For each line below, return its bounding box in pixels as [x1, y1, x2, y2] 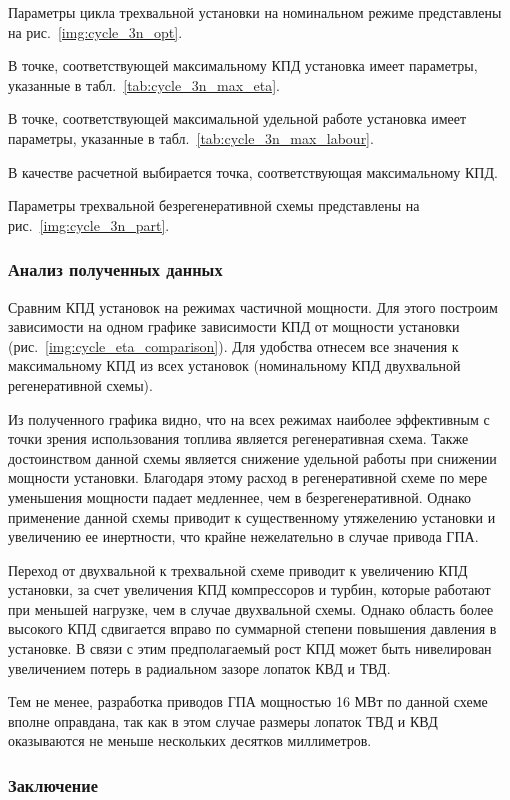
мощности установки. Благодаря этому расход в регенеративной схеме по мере [8, 467, 488, 488]
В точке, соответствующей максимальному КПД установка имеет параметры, [8, 55, 478, 76]
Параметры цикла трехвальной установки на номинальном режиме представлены [8, 2, 502, 22]
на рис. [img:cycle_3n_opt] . [8, 21, 183, 42]
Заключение [8, 772, 98, 797]
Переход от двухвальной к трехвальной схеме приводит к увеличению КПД [8, 559, 468, 580]
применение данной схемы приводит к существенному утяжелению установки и [8, 506, 496, 527]
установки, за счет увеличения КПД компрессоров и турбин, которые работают [8, 579, 491, 600]
